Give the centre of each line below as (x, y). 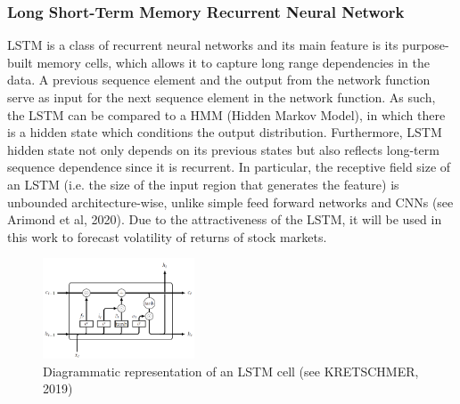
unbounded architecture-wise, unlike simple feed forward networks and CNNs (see (230, 202)
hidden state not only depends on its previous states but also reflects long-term (223, 149)
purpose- (426, 45)
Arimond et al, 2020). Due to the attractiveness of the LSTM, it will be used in (225, 219)
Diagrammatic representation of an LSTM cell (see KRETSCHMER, (231, 371)
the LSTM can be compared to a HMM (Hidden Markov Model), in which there (226, 114)
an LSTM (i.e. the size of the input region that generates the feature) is (203, 184)
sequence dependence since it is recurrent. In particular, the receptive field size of (229, 167)
